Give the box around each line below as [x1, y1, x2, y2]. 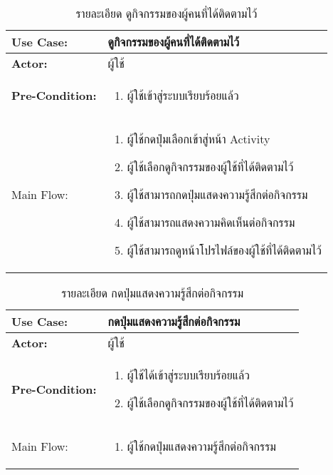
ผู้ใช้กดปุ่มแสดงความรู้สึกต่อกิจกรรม [127, 438, 276, 454]
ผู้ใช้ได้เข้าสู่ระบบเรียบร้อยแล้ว [127, 367, 250, 383]
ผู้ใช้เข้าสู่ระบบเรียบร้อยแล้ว [127, 87, 239, 103]
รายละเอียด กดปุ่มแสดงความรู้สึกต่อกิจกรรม [61, 285, 244, 301]
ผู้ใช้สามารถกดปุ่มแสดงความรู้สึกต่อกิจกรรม [127, 186, 308, 203]
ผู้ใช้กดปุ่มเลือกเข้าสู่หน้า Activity [127, 131, 270, 147]
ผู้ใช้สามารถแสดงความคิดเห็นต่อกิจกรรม [127, 214, 295, 230]
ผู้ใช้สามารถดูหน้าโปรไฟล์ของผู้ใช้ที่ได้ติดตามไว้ [127, 242, 322, 258]
